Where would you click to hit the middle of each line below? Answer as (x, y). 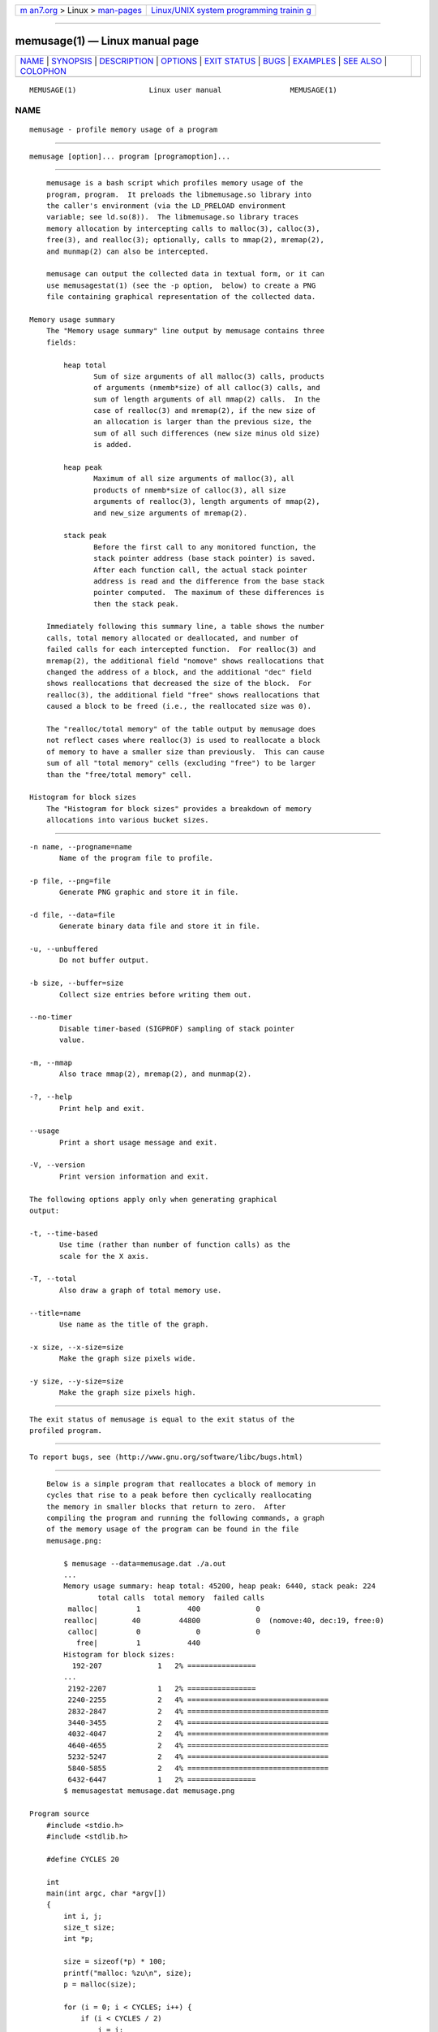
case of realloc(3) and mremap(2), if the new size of (205, 411)
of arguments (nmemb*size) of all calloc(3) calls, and (207, 388)
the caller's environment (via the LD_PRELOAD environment (166, 206)
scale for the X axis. (105, 1256)
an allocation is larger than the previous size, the (203, 422)
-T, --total (53, 1279)
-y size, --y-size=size (77, 1381)
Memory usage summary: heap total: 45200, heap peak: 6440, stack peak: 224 (220, 1586)
